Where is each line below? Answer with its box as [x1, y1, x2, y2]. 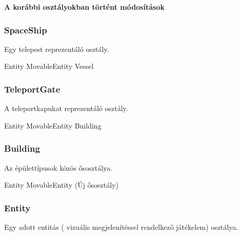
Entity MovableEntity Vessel [4, 61, 94, 71]
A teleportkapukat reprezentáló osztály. [4, 103, 128, 114]
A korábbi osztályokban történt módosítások [4, 2, 165, 12]
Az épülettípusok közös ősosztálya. [4, 162, 113, 173]
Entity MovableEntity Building [4, 120, 102, 131]
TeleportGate [4, 82, 60, 95]
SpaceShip [4, 23, 47, 36]
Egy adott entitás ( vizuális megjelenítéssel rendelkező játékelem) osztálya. [4, 222, 238, 232]
